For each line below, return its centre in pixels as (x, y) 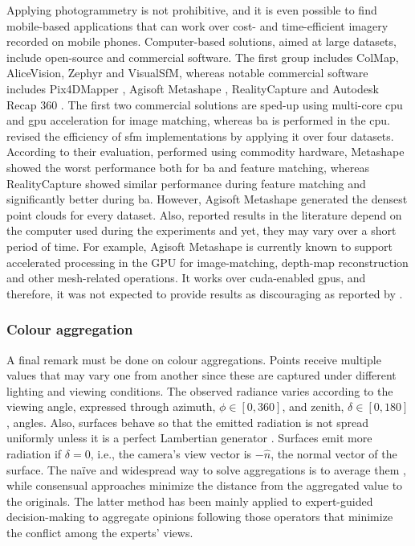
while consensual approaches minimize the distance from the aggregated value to (205, 485)
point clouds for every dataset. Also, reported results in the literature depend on (204, 214)
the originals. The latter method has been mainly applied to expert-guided (190, 501)
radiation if (34, 454)
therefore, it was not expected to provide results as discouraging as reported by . (205, 293)
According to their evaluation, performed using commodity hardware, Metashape (205, 152)
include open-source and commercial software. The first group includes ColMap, (203, 57)
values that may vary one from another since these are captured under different (201, 375)
